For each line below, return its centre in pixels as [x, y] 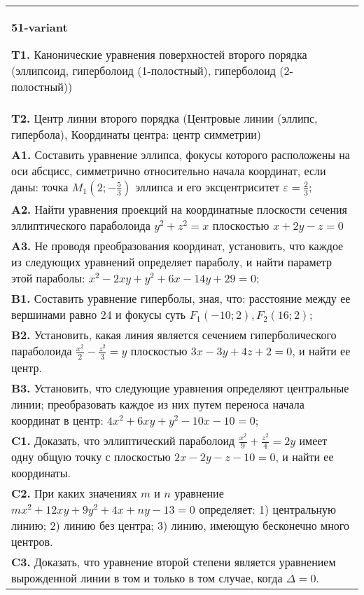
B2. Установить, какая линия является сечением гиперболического [174, 335]
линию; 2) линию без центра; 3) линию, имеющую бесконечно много [180, 526]
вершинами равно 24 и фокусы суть [99, 314]
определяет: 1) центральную [268, 509]
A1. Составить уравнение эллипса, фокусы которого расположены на [181, 155]
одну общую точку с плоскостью [91, 457]
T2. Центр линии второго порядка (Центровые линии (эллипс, [164, 118]
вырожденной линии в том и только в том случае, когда [147, 578]
